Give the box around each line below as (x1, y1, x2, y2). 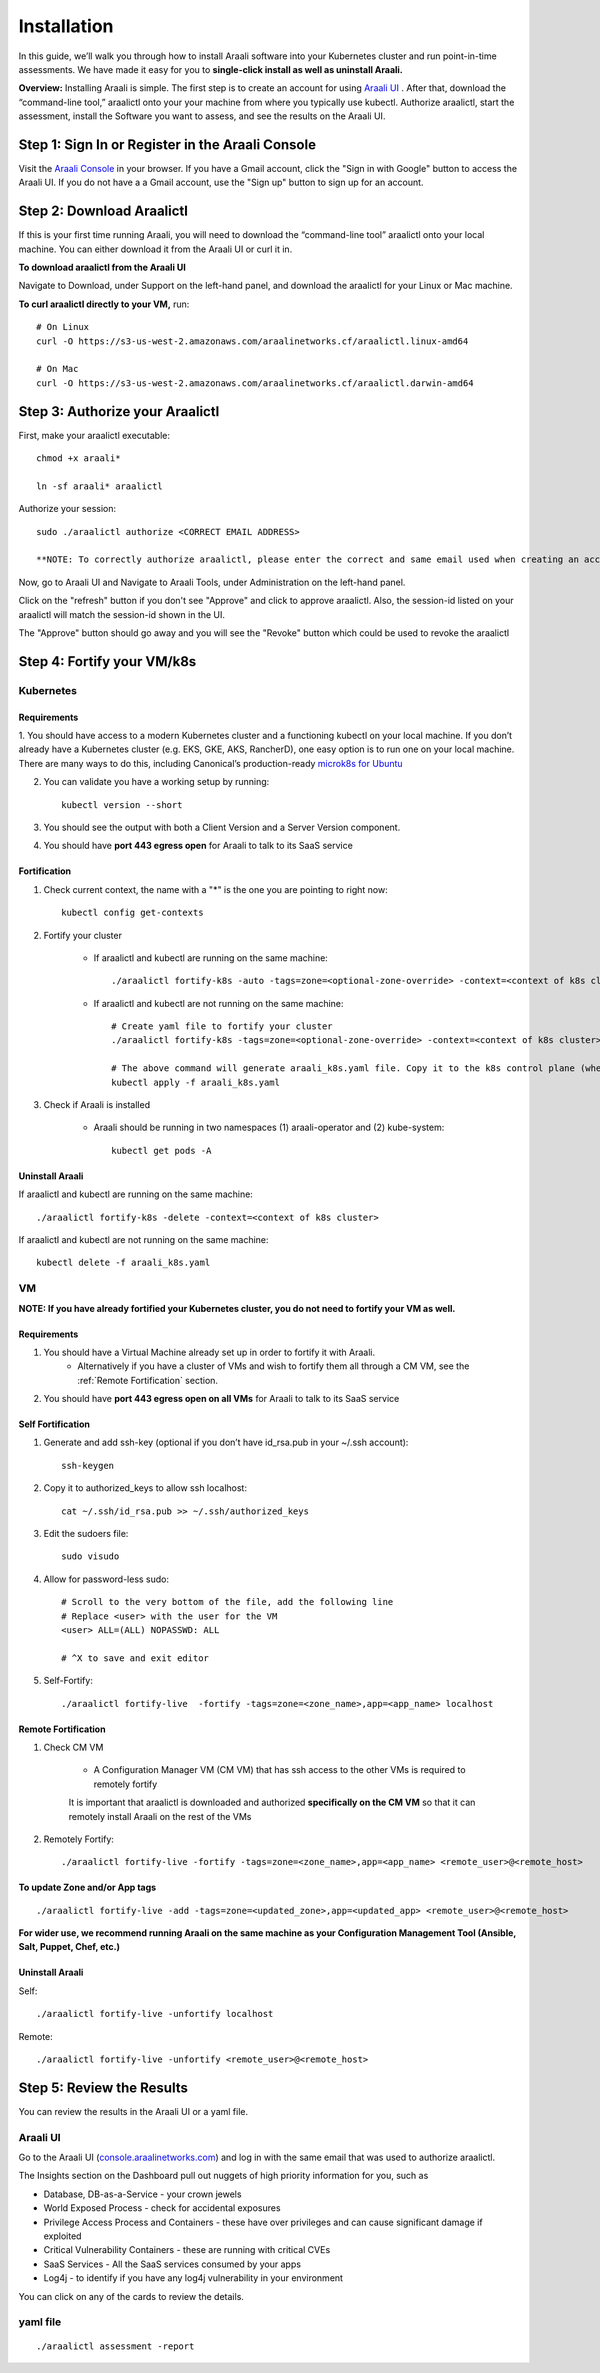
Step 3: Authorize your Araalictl (18, 403, 220, 420)
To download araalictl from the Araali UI (18, 261, 187, 274)
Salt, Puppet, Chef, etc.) (18, 1941, 120, 1953)
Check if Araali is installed (43, 1099, 150, 1111)
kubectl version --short (61, 799, 183, 810)
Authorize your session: (18, 503, 117, 515)
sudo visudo (61, 1551, 120, 1562)
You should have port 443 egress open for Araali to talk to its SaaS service (43, 840, 354, 852)
